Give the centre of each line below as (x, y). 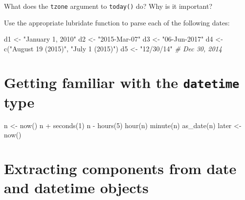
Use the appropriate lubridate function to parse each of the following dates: (117, 22)
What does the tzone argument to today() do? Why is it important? (108, 6)
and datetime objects (76, 188)
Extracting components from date (120, 168)
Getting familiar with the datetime (122, 82)
